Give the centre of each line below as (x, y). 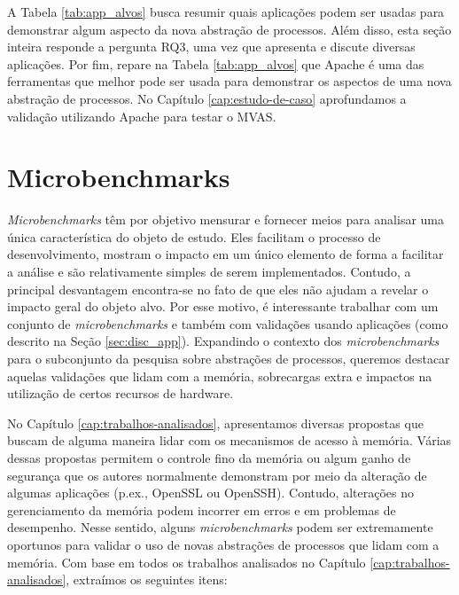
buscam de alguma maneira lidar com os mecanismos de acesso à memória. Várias (229, 440)
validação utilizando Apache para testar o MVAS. (142, 116)
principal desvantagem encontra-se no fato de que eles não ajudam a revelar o (218, 289)
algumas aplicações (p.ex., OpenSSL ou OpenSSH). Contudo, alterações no (211, 493)
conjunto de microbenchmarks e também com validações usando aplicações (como (228, 323)
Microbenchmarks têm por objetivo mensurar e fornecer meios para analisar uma (226, 219)
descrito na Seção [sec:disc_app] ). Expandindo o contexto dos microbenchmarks (223, 341)
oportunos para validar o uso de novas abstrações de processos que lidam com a (223, 544)
